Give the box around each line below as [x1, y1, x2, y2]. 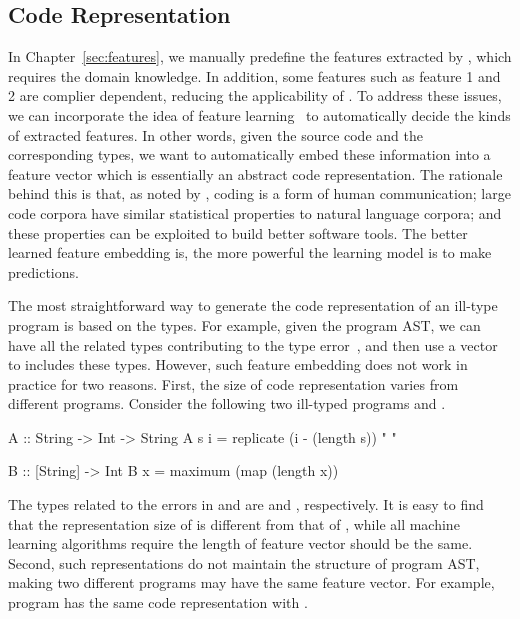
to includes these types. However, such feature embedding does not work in [8, 354, 468, 375]
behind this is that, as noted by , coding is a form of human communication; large [8, 183, 511, 204]
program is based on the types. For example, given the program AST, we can [8, 314, 481, 335]
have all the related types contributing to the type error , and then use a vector [8, 334, 498, 355]
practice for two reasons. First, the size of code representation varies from [8, 373, 459, 394]
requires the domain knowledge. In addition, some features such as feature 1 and [8, 65, 501, 86]
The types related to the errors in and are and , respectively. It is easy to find [8, 494, 484, 515]
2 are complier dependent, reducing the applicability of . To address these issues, [8, 85, 502, 106]
